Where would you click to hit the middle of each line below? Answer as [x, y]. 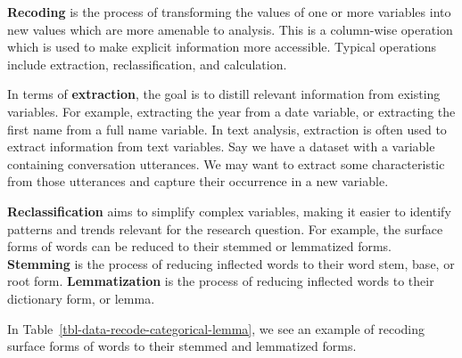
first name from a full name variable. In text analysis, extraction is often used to [227, 129]
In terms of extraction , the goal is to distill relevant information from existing [224, 94]
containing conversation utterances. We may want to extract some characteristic [226, 163]
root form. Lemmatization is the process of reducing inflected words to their [221, 281]
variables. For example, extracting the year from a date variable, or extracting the [231, 111]
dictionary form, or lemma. [81, 298]
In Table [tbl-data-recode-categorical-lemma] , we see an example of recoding [216, 328]
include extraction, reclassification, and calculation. [147, 64]
